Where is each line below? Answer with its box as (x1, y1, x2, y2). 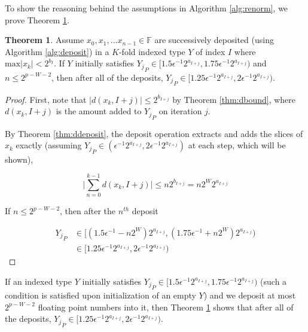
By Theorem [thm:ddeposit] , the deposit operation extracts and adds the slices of (5, 127, 303, 139)
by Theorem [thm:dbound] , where (172, 93, 296, 105)
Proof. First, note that (5, 93, 87, 105)
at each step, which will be (188, 139, 286, 151)
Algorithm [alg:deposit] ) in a (5, 45, 109, 57)
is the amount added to (56, 105, 142, 117)
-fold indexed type (118, 45, 185, 57)
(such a (260, 275, 287, 287)
